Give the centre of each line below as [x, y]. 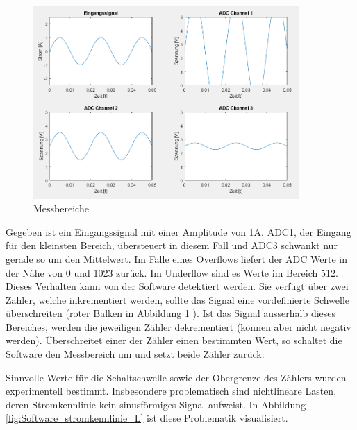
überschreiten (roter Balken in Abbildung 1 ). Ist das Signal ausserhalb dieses [171, 313]
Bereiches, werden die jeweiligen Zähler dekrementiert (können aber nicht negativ [178, 326]
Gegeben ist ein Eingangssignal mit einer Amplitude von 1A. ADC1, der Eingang [178, 231]
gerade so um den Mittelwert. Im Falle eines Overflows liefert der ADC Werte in [176, 258]
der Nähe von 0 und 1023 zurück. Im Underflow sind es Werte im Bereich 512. [172, 272]
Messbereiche [61, 208]
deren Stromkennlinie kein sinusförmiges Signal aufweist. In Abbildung [156, 404]
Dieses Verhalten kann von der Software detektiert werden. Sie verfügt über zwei [177, 286]
